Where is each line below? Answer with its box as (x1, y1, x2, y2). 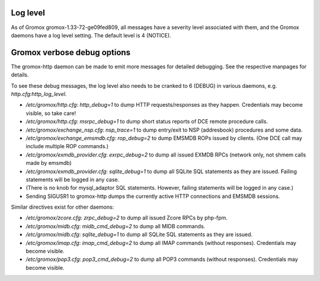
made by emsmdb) (25, 159, 72, 167)
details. (11, 71, 29, 78)
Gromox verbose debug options (11, 47, 130, 58)
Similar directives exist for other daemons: (11, 203, 114, 210)
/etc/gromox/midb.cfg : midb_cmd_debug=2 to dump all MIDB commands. (25, 222, 206, 229)
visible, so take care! (25, 110, 76, 117)
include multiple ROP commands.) (25, 143, 109, 150)
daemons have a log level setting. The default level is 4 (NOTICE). (11, 31, 171, 39)
